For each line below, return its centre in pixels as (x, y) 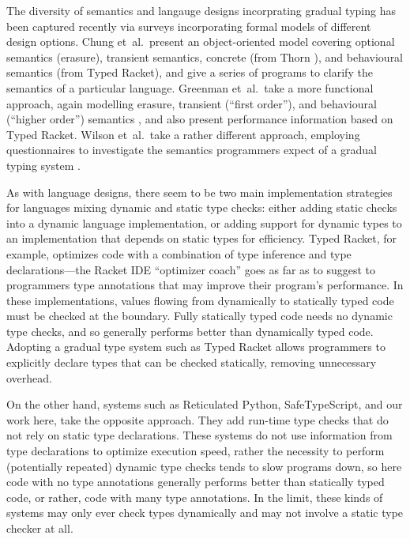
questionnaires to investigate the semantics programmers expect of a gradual (192, 150)
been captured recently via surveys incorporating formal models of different (189, 26)
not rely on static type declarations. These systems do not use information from (199, 435)
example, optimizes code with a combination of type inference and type (179, 253)
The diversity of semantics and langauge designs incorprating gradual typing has (201, 10)
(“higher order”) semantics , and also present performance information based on (200, 119)
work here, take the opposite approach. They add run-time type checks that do (197, 419)
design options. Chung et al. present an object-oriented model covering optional (201, 41)
